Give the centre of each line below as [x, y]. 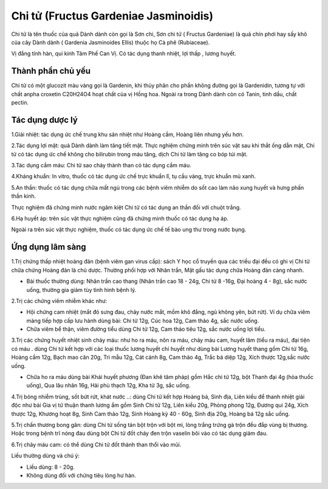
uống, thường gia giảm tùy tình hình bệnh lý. [81, 290]
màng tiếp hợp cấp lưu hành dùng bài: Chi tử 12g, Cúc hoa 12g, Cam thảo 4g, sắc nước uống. [143, 321]
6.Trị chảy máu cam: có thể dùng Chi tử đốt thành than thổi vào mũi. [96, 445]
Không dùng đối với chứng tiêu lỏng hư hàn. [81, 475]
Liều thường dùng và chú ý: [46, 456]
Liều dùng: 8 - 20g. [51, 467]
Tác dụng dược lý [45, 120]
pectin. [20, 103]
